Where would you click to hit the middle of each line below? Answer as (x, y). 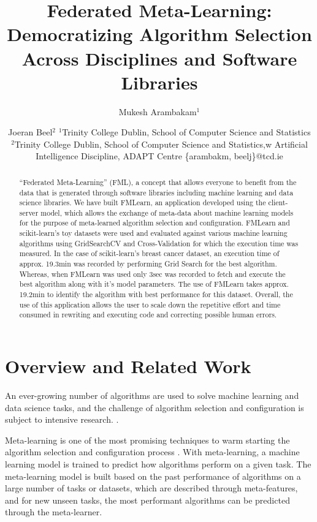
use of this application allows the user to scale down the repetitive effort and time (150, 304)
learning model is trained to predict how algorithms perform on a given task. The (158, 463)
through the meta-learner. (54, 512)
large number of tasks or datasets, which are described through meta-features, (151, 488)
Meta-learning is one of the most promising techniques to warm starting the (147, 440)
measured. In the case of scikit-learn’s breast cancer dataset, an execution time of (149, 253)
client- (278, 202)
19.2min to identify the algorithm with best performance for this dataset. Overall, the (156, 294)
